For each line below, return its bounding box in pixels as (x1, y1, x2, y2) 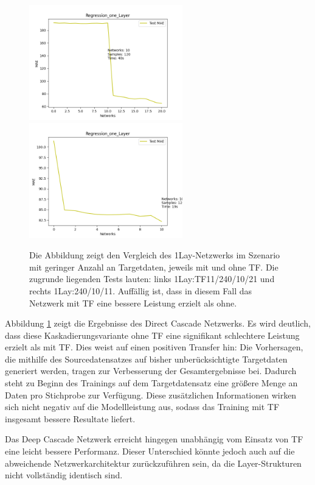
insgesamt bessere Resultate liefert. (5, 412, 136, 425)
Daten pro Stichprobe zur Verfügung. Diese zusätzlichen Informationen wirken (5, 388, 297, 401)
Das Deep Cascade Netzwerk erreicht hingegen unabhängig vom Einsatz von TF (5, 433, 303, 445)
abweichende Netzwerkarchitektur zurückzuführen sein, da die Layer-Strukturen (5, 456, 302, 469)
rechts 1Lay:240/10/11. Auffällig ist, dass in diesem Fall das (29, 284, 252, 297)
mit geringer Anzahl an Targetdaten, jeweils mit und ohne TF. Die (29, 260, 279, 273)
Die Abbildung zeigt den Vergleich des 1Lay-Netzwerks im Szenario (29, 249, 280, 261)
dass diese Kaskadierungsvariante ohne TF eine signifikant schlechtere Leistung (5, 328, 300, 341)
